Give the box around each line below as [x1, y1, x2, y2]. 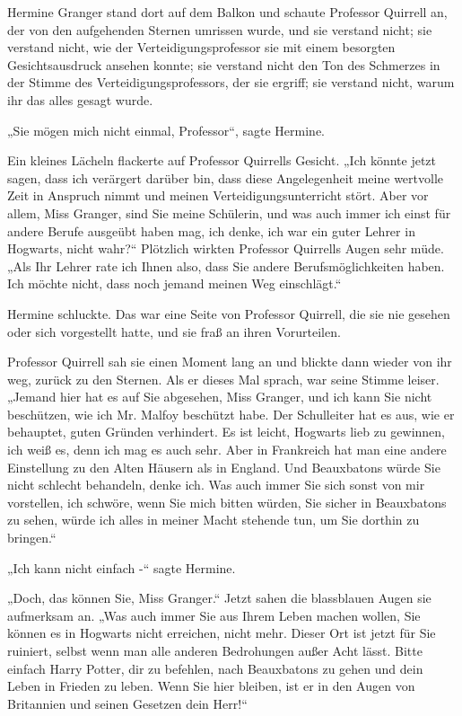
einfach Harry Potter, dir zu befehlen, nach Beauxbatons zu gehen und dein [7, 659, 423, 677]
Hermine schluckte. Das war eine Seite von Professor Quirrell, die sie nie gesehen [7, 304, 450, 323]
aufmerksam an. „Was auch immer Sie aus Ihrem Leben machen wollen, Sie [7, 606, 421, 624]
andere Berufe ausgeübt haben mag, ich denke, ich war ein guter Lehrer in [7, 221, 415, 240]
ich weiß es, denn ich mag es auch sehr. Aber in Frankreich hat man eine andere [7, 440, 447, 459]
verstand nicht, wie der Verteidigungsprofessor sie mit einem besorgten [7, 38, 396, 57]
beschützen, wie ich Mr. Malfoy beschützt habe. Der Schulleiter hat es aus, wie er [7, 404, 455, 423]
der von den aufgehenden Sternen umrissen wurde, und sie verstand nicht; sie [7, 20, 432, 39]
